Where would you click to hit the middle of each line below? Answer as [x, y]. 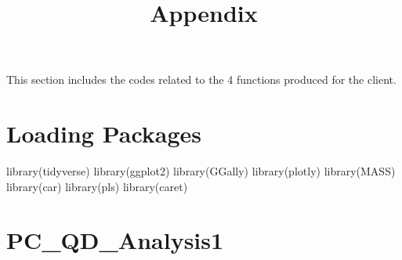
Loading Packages [104, 134]
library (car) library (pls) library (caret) [97, 186]
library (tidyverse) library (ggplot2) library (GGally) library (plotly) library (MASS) [201, 171]
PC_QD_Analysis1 [115, 240]
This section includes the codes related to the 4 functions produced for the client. [201, 79]
